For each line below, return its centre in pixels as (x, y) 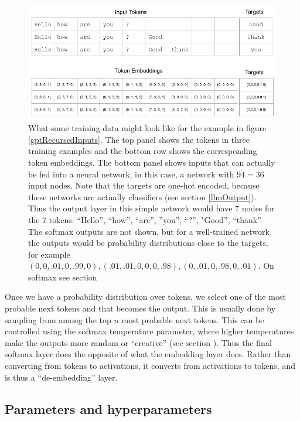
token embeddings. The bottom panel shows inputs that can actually (152, 162)
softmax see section (63, 277)
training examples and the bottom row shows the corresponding (143, 151)
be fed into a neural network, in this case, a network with (131, 174)
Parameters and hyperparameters (108, 408)
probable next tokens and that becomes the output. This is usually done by (140, 308)
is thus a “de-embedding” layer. (61, 377)
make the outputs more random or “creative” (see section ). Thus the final (138, 342)
